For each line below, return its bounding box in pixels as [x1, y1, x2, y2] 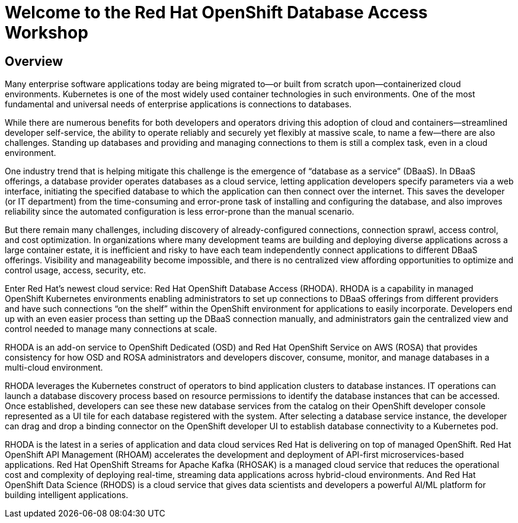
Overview [5, 53, 63, 69]
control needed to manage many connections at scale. [5, 324, 217, 334]
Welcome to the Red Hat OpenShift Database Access [5, 2, 428, 23]
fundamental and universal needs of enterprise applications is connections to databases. [5, 99, 352, 110]
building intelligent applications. [5, 490, 129, 500]
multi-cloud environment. [5, 362, 103, 373]
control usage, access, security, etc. [5, 265, 146, 276]
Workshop [5, 23, 88, 43]
